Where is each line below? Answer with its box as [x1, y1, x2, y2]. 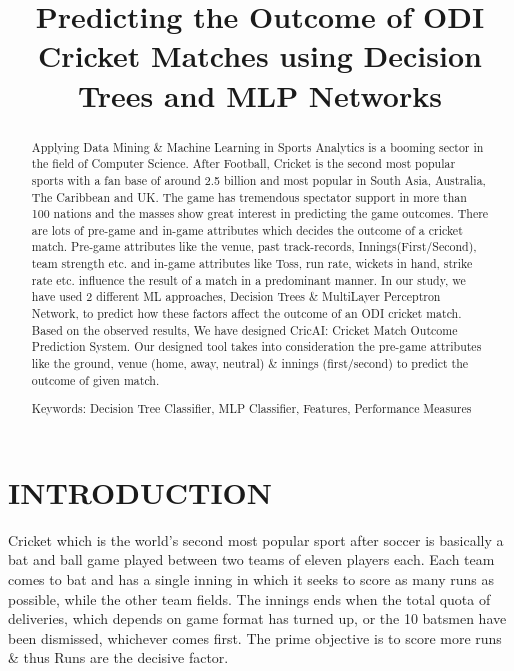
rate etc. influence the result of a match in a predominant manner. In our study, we [31, 271, 466, 288]
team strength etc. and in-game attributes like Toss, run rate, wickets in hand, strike [31, 255, 473, 272]
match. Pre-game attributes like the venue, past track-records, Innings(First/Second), [31, 238, 477, 255]
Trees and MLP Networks [78, 74, 442, 115]
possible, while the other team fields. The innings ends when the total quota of [8, 588, 491, 609]
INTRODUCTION [8, 471, 273, 512]
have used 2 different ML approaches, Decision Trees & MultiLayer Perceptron [31, 288, 441, 305]
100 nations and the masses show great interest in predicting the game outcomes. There [31, 205, 489, 222]
